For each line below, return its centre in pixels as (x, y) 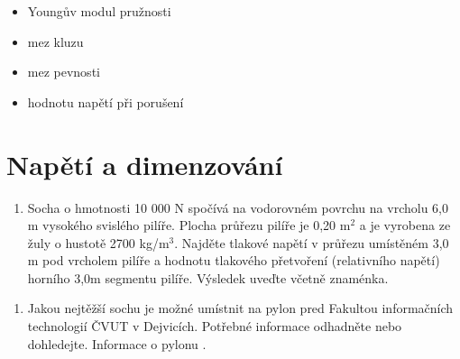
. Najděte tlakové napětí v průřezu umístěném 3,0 (312, 242)
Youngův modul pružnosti (99, 11)
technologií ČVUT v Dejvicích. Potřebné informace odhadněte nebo (215, 326)
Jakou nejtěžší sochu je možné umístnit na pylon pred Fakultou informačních (240, 308)
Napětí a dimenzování (145, 164)
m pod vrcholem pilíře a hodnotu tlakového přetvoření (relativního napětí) (234, 260)
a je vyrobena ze (405, 225)
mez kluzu (55, 41)
